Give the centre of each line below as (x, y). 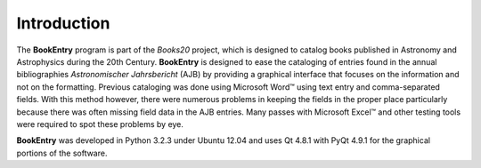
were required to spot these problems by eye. (100, 124)
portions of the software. (62, 153)
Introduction (63, 23)
